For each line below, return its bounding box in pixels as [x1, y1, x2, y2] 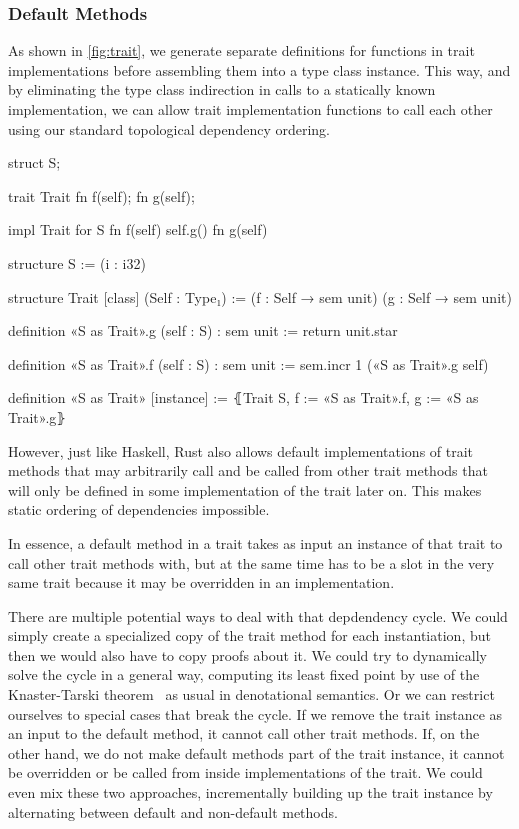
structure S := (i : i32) [8, 252, 146, 273]
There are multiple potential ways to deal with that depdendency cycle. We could [8, 605, 508, 626]
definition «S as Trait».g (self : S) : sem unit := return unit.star [8, 320, 398, 341]
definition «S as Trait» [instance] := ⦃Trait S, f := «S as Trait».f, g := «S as [8, 387, 479, 408]
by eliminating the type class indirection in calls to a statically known [8, 79, 436, 100]
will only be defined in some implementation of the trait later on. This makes [8, 479, 482, 500]
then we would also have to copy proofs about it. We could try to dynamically [8, 644, 487, 665]
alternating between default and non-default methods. [8, 801, 338, 822]
